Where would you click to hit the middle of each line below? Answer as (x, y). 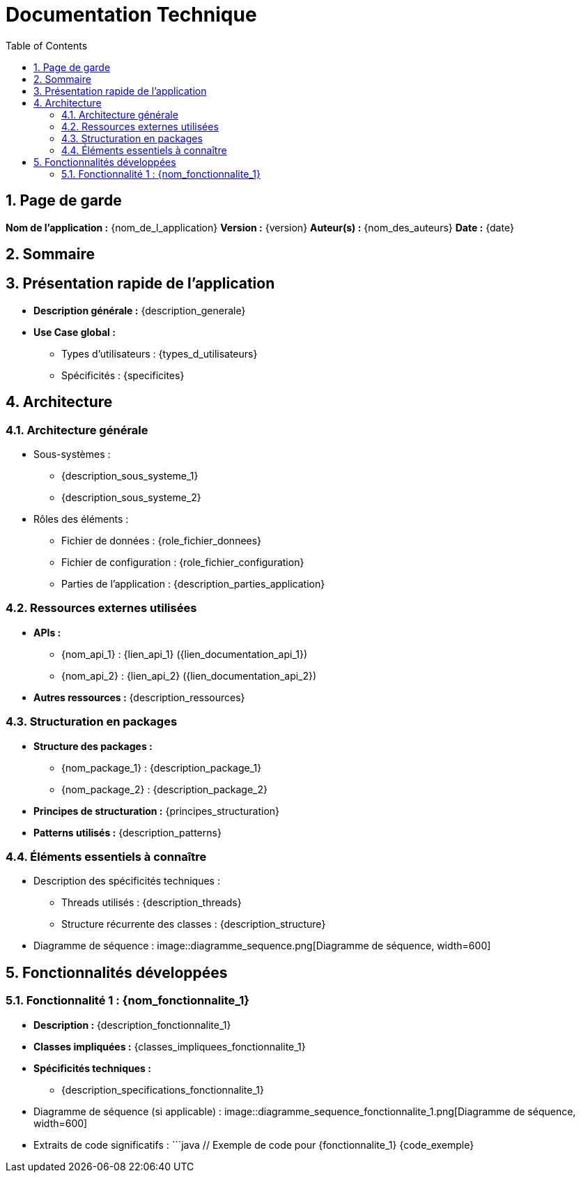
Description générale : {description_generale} (140, 310)
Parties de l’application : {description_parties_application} (193, 584)
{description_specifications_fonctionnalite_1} (163, 1089)
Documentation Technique (131, 15)
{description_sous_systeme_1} (130, 476)
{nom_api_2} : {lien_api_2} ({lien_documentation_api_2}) (189, 675)
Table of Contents (47, 45)
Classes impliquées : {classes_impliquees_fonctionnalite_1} (170, 1046)
